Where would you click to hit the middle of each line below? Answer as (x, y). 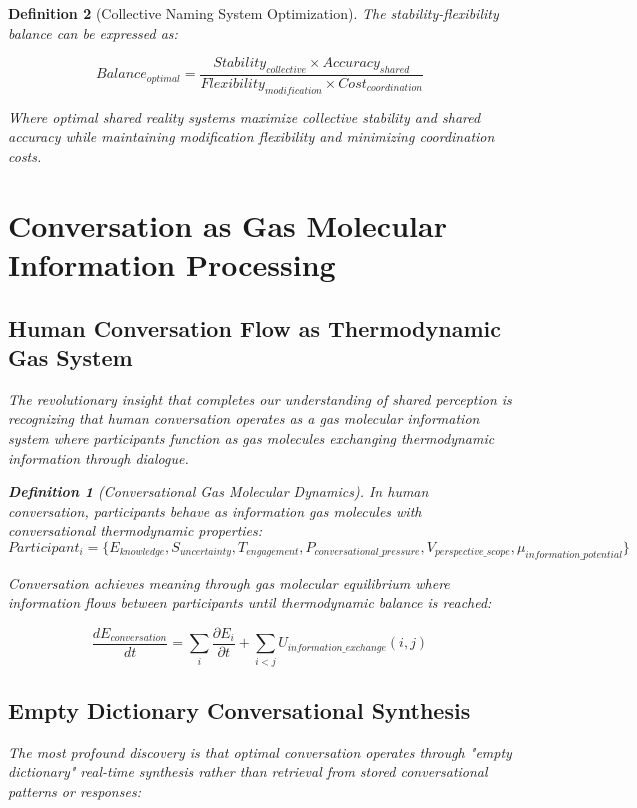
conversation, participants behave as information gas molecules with (215, 510)
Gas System (70, 356)
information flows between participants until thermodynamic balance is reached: (250, 602)
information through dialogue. (98, 457)
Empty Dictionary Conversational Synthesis (239, 710)
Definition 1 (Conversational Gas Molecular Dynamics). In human (218, 491)
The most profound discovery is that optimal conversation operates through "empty (260, 751)
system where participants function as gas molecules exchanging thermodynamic (251, 437)
